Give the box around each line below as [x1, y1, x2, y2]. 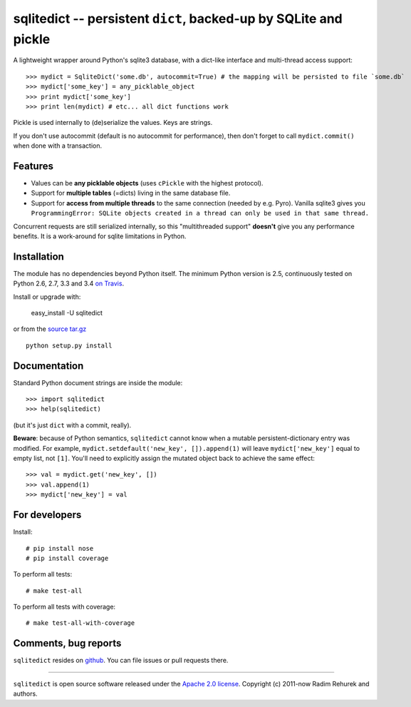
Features [13, 160, 53, 172]
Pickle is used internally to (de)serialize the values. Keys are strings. [13, 118, 213, 127]
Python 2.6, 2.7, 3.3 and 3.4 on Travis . [13, 279, 125, 288]
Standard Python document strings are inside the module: [13, 378, 183, 387]
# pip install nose [26, 544, 94, 552]
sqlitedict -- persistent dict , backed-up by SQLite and [13, 11, 343, 26]
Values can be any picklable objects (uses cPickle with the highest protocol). [31, 178, 264, 187]
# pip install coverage [26, 554, 109, 562]
